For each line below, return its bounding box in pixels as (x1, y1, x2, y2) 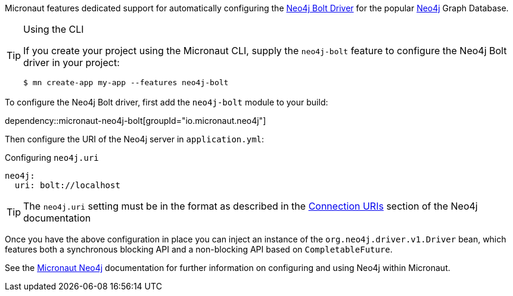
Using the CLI (23, 23, 84, 35)
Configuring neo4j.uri (5, 152, 99, 163)
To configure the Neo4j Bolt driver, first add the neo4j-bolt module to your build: (5, 97, 328, 107)
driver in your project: (23, 57, 120, 68)
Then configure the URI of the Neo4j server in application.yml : (5, 134, 265, 144)
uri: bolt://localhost (14, 180, 120, 190)
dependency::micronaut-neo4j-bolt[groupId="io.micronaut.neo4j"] (5, 116, 266, 126)
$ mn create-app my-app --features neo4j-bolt (23, 78, 229, 87)
